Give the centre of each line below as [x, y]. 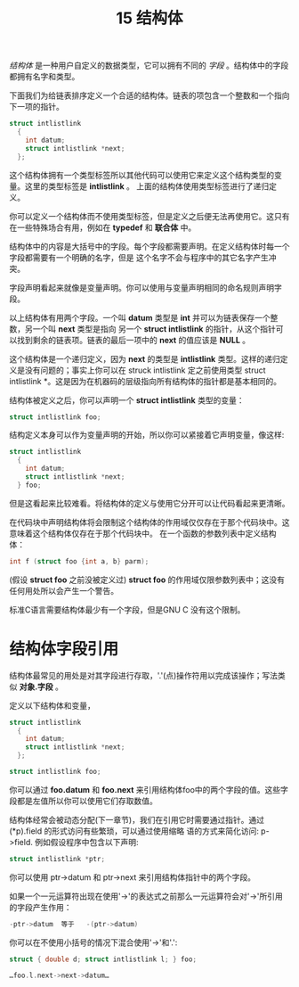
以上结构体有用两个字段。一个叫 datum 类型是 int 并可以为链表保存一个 [140, 317]
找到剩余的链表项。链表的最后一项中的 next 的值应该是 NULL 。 [133, 340]
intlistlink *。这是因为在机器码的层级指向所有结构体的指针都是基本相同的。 [145, 381]
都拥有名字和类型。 [44, 77]
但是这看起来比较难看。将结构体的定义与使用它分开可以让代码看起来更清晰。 [149, 503]
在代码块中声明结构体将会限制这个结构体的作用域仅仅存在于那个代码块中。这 [149, 522]
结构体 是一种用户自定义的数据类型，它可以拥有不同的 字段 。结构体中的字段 [149, 66]
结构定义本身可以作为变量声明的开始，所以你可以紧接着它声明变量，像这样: [147, 435]
